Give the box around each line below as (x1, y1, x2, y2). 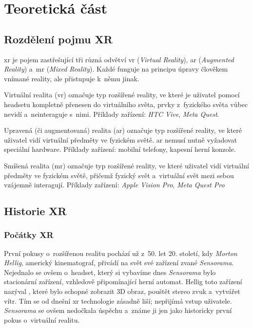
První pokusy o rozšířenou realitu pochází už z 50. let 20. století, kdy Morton (4, 248, 237, 258)
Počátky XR (4, 229, 54, 241)
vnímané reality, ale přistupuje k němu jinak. (4, 73, 139, 83)
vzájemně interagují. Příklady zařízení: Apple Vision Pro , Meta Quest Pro (4, 180, 225, 190)
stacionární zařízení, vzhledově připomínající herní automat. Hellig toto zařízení (4, 276, 242, 287)
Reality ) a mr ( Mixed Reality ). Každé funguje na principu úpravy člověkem (4, 64, 228, 74)
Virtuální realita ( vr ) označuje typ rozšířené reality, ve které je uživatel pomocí (4, 90, 240, 100)
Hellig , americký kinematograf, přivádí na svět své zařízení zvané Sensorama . (4, 257, 234, 268)
